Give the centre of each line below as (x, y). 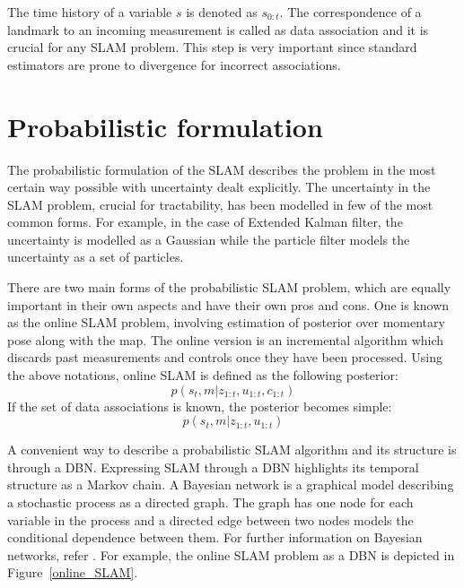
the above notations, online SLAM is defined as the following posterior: (203, 375)
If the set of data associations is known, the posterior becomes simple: (200, 406)
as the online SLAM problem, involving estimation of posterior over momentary (226, 322)
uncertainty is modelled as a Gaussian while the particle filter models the (209, 239)
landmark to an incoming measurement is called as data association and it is (218, 29)
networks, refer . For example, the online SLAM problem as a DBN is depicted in (231, 554)
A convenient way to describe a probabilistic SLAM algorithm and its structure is (232, 450)
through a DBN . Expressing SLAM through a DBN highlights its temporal (213, 467)
